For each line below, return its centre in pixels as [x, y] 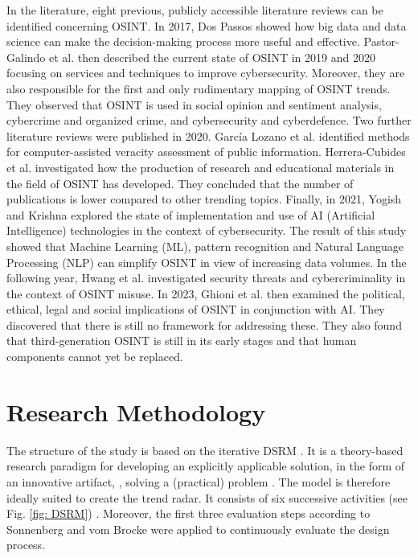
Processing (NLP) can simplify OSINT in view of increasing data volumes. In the [207, 262]
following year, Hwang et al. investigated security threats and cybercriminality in [206, 278]
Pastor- [381, 41]
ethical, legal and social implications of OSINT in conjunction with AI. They [196, 309]
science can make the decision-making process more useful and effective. [183, 41]
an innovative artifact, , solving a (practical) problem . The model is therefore [199, 481]
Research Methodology [136, 411]
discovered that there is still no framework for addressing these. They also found [204, 324]
